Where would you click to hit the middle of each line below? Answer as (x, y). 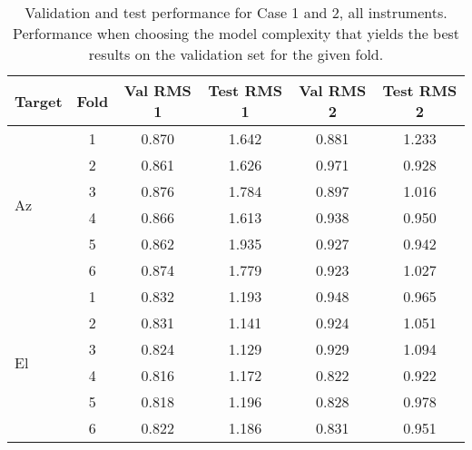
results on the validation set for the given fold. (236, 54)
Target (39, 101)
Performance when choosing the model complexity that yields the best (236, 33)
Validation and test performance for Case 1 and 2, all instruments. (236, 12)
